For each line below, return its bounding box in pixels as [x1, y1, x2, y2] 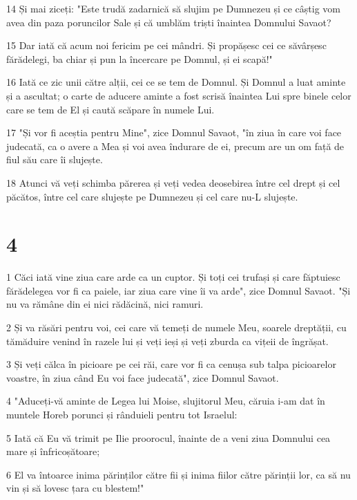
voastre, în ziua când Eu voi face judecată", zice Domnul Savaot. [6, 370, 279, 385]
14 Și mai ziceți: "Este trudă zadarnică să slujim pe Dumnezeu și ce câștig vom [6, 1, 340, 15]
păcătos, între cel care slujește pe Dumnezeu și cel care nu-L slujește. [6, 189, 298, 203]
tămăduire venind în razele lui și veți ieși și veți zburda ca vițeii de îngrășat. [6, 333, 329, 348]
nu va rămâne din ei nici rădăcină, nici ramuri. [6, 297, 204, 311]
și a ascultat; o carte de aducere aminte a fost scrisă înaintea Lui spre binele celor [6, 88, 351, 102]
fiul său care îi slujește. [6, 152, 103, 167]
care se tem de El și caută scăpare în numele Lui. [6, 102, 215, 116]
